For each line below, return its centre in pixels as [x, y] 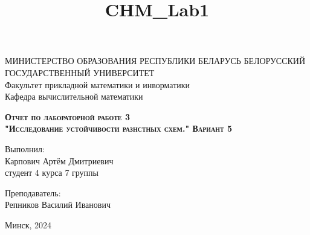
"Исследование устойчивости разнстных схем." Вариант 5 [119, 128]
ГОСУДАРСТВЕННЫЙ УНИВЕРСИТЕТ [80, 72]
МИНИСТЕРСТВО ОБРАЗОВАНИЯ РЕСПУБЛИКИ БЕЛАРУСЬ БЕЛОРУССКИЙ [155, 61]
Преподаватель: [33, 192]
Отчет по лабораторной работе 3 [67, 116]
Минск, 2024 [28, 224]
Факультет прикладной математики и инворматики [98, 84]
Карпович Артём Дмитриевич [59, 160]
